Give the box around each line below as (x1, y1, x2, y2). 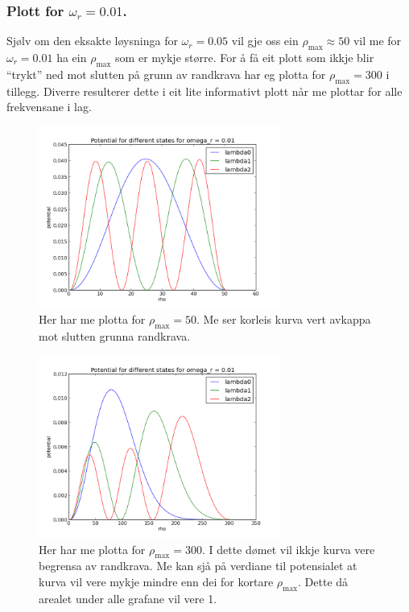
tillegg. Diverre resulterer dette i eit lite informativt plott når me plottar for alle (6, 82, 403, 99)
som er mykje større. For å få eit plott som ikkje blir (115, 49, 374, 66)
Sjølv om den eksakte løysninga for (6, 32, 178, 49)
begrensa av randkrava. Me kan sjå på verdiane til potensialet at (39, 557, 357, 574)
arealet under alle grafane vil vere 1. (39, 589, 217, 606)
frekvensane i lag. (6, 98, 92, 115)
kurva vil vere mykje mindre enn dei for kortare (39, 573, 274, 589)
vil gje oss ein (231, 32, 299, 49)
